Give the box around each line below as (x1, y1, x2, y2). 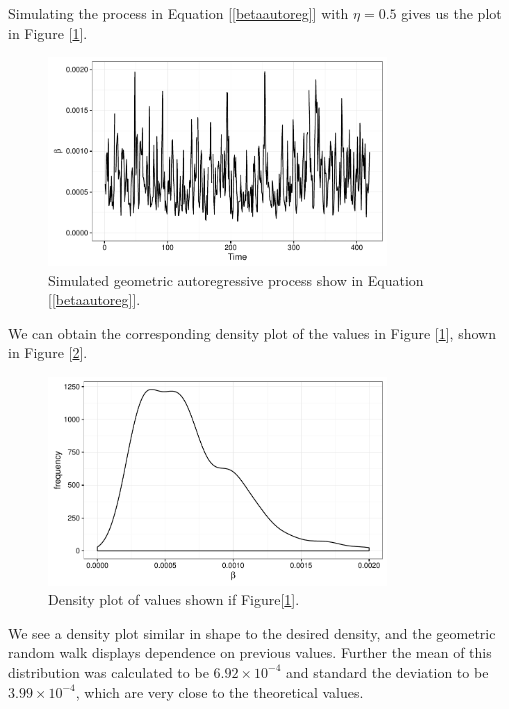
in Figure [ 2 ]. (8, 342, 88, 363)
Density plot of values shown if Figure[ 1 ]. (48, 589, 300, 610)
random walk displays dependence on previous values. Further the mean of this (8, 642, 492, 663)
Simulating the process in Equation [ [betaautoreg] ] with (8, 3, 349, 23)
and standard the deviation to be (285, 661, 489, 682)
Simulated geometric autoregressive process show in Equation (48, 269, 424, 290)
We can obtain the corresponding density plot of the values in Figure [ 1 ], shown (8, 322, 496, 343)
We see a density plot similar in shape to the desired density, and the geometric (8, 622, 496, 643)
